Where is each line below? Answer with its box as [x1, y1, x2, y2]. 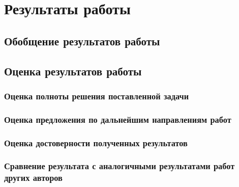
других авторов [4, 171, 63, 184]
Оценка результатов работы [4, 63, 142, 78]
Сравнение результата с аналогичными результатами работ [4, 159, 235, 172]
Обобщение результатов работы [4, 33, 160, 48]
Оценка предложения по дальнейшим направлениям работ [4, 113, 231, 125]
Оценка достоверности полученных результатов [4, 136, 188, 149]
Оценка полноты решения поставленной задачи [4, 89, 189, 102]
